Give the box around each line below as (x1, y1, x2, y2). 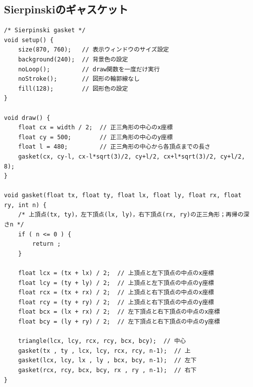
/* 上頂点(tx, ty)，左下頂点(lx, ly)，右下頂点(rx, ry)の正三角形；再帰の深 (18, 211, 250, 219)
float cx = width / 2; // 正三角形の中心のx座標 (18, 124, 173, 131)
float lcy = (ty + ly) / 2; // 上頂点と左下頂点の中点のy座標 (18, 279, 214, 286)
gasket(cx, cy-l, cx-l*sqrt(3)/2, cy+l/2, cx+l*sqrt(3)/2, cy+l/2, (18, 153, 245, 160)
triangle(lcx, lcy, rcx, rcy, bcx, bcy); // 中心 (18, 337, 186, 345)
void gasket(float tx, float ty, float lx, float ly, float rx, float (4, 192, 242, 199)
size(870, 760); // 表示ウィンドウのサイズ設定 (18, 46, 169, 54)
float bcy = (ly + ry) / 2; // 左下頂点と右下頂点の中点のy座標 (18, 318, 220, 326)
